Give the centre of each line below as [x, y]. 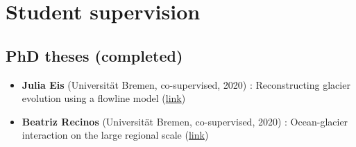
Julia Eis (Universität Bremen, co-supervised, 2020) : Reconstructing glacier [186, 84]
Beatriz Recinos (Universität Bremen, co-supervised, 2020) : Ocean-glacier [185, 121]
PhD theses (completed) [94, 55]
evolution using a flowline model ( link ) [104, 98]
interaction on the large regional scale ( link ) [115, 135]
